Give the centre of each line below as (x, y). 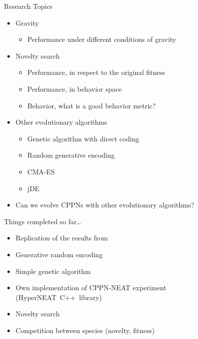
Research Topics (28, 6)
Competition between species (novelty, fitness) (85, 330)
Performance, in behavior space (74, 88)
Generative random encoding (59, 254)
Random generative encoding (71, 155)
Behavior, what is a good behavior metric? (92, 105)
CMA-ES (41, 171)
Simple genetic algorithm (53, 271)
